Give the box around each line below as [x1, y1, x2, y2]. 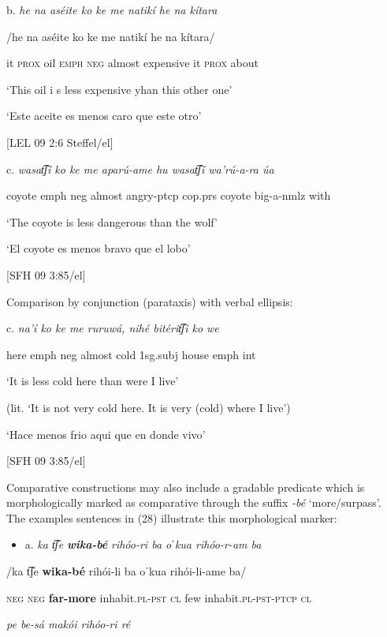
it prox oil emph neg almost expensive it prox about [6, 54, 259, 71]
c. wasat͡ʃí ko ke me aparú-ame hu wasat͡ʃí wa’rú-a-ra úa [6, 160, 274, 177]
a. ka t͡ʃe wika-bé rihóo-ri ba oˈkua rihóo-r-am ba [24, 536, 262, 553]
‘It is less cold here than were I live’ [6, 373, 179, 389]
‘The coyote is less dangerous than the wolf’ [6, 213, 218, 230]
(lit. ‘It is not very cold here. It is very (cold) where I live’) [6, 399, 291, 415]
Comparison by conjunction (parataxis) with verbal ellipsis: [6, 293, 293, 309]
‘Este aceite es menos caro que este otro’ [6, 107, 202, 124]
